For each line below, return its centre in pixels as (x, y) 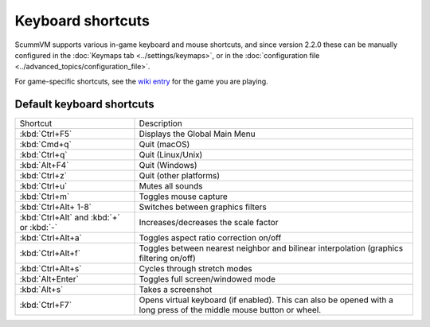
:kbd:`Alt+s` (41, 289)
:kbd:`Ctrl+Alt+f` (50, 253)
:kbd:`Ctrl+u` (43, 185)
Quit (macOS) (164, 144)
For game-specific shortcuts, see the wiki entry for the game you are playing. (141, 81)
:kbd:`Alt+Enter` (49, 278)
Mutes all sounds (171, 185)
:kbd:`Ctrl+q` (43, 154)
